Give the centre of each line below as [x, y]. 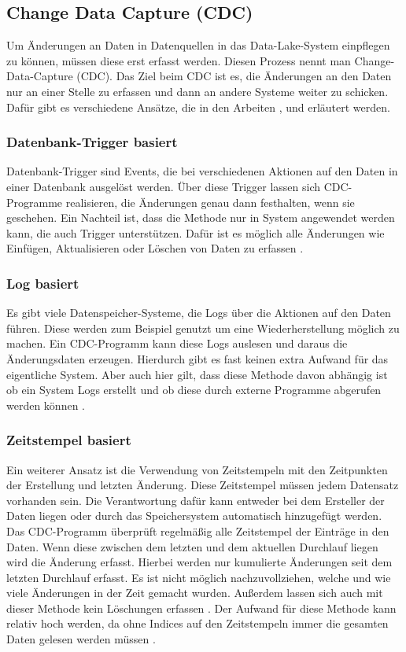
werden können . [46, 405]
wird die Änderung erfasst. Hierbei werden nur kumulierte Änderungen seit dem [199, 562]
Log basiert [43, 283]
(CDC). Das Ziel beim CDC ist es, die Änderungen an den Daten [234, 76]
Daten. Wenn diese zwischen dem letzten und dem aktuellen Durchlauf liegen [192, 546]
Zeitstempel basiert [69, 440]
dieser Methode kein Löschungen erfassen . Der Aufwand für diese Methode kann [201, 608]
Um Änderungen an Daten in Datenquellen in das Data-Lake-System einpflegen [198, 45]
